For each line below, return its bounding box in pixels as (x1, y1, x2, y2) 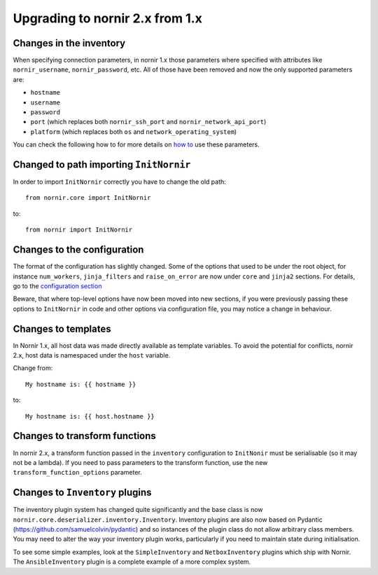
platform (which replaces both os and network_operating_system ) (30, 127, 237, 136)
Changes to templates (13, 323, 111, 334)
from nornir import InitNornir (25, 226, 133, 234)
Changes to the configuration (13, 244, 144, 256)
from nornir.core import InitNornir (25, 194, 151, 202)
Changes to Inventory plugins (13, 487, 152, 499)
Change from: (13, 364, 53, 372)
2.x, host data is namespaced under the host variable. (13, 351, 171, 360)
